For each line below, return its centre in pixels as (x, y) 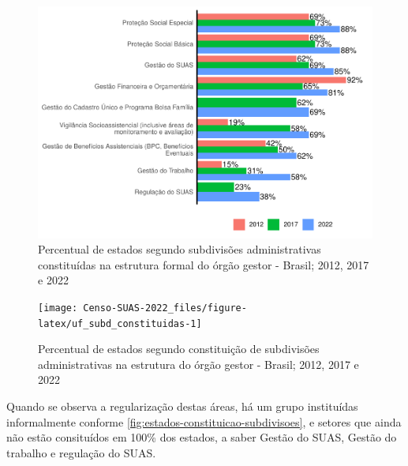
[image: (58, 308)
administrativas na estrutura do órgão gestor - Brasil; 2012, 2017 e (198, 364)
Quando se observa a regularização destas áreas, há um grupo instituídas (182, 406)
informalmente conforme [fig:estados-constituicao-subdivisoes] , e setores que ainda (204, 421)
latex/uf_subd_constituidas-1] (120, 323)
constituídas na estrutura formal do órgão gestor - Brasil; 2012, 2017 (204, 264)
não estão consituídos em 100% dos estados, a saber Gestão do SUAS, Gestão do (202, 437)
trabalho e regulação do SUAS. (81, 452)
